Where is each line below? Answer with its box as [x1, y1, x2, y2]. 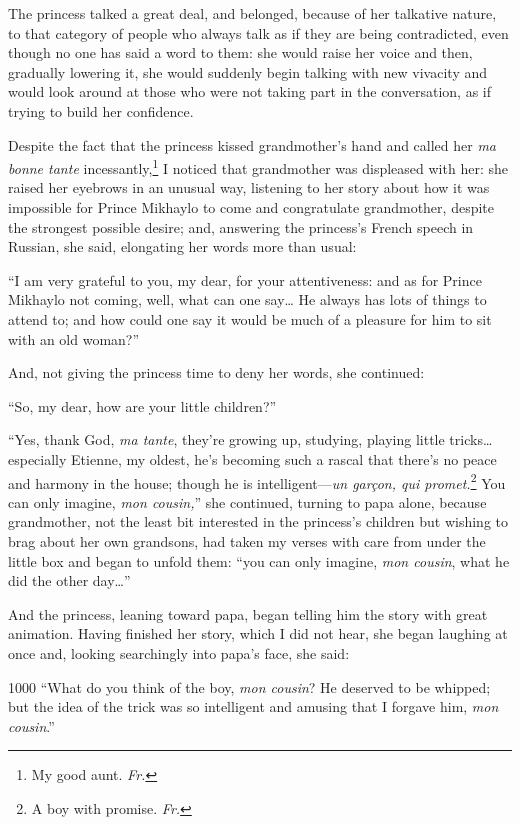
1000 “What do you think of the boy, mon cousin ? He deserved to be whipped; [8, 676, 491, 697]
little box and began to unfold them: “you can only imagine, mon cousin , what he [8, 550, 510, 571]
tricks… [449, 429, 493, 450]
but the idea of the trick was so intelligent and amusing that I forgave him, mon [8, 696, 499, 717]
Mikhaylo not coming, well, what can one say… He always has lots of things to [8, 289, 487, 310]
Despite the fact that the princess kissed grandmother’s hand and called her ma [8, 134, 497, 155]
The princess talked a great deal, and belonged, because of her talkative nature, [8, 3, 497, 23]
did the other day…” [8, 570, 131, 591]
